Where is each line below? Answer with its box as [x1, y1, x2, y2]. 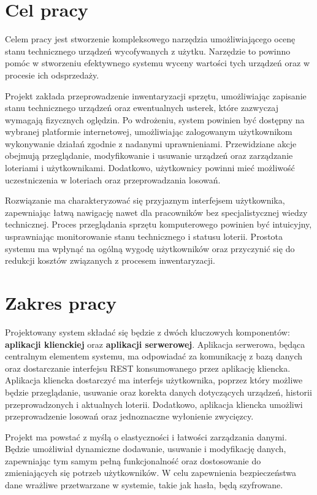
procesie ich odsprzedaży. [5, 68, 99, 81]
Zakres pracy [5, 290, 116, 315]
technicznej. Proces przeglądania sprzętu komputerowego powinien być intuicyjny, [5, 218, 312, 231]
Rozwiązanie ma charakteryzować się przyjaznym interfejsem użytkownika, [5, 194, 285, 207]
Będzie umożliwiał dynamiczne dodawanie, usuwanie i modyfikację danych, [5, 442, 286, 455]
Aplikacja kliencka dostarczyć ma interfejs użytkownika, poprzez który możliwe [5, 374, 303, 386]
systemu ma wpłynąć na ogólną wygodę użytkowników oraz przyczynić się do [5, 242, 295, 255]
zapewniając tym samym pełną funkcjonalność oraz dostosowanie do [5, 454, 261, 467]
